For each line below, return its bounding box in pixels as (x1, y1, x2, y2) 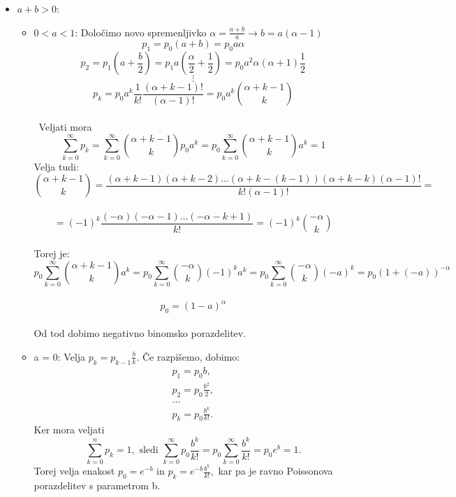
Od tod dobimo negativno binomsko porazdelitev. (34, 326, 247, 340)
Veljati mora (38, 119, 92, 134)
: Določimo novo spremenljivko (75, 24, 207, 39)
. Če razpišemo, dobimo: (136, 349, 240, 363)
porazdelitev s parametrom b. (34, 478, 161, 493)
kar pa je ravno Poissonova (218, 463, 333, 478)
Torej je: (34, 245, 70, 260)
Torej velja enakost (34, 463, 115, 478)
